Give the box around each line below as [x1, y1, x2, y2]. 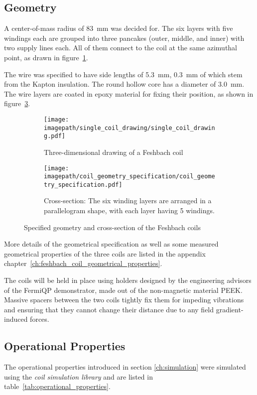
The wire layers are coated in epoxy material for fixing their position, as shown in [4, 88, 254, 99]
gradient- [216, 304, 244, 314]
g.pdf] [44, 132, 65, 140]
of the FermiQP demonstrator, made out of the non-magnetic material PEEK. [4, 284, 243, 295]
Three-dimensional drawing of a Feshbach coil [44, 146, 183, 157]
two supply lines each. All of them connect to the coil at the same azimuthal [4, 42, 238, 53]
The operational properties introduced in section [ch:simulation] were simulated [4, 362, 246, 372]
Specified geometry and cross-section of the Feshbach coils [24, 222, 201, 232]
